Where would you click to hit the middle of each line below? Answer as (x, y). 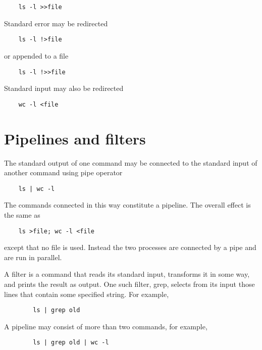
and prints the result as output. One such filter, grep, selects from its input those (129, 284)
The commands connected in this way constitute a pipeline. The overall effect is (127, 205)
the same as (22, 214)
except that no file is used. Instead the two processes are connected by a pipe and (130, 247)
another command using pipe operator (63, 172)
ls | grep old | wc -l (71, 343)
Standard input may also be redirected (64, 88)
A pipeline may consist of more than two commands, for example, (106, 326)
